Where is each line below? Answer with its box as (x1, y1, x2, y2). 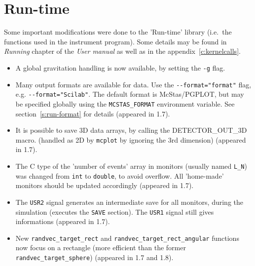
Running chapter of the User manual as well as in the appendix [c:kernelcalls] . (4, 46, 241, 56)
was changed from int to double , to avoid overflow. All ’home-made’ (15, 170, 224, 181)
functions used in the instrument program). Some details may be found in (4, 36, 227, 46)
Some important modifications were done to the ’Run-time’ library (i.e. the (4, 27, 232, 37)
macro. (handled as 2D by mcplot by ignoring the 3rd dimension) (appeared (15, 134, 246, 145)
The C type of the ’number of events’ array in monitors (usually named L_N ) (15, 160, 247, 171)
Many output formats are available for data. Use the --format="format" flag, (15, 79, 252, 89)
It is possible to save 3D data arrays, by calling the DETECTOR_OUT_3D (15, 125, 247, 135)
